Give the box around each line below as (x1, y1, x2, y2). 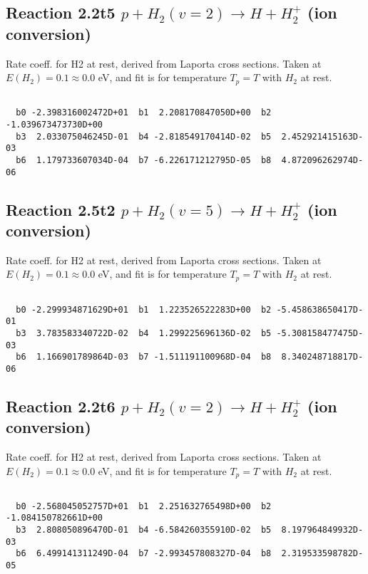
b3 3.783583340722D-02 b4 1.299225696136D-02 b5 (16, 328, 272, 338)
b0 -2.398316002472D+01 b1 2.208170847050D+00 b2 (16, 108, 272, 118)
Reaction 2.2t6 (6, 395, 116, 417)
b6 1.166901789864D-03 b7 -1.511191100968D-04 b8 (16, 352, 272, 362)
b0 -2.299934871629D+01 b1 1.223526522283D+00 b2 (16, 304, 272, 315)
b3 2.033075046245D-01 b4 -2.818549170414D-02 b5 (16, 131, 272, 142)
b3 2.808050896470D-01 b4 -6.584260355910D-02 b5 (16, 525, 272, 536)
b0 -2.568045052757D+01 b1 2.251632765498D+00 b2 (16, 501, 272, 511)
